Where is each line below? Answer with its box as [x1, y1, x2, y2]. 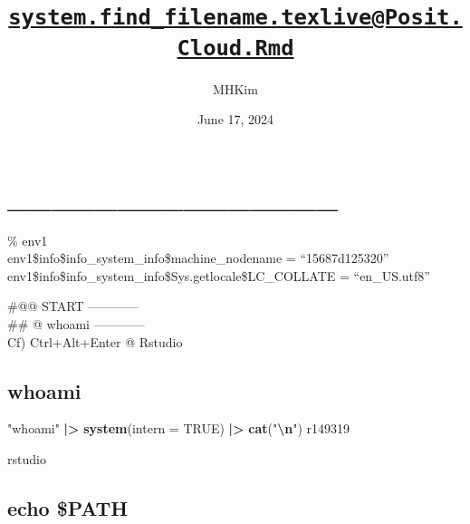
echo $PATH [7, 494, 129, 522]
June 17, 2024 [197, 110, 274, 129]
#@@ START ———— [7, 296, 139, 315]
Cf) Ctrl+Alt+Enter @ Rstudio [7, 332, 183, 351]
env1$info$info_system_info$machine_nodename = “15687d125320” [7, 248, 389, 267]
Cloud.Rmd [177, 34, 294, 61]
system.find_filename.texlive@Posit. [8, 5, 463, 31]
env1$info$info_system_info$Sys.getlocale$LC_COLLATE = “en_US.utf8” [7, 266, 430, 285]
